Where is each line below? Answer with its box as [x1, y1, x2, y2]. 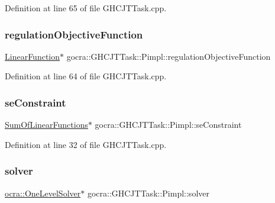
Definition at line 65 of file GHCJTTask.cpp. [5, 2, 167, 14]
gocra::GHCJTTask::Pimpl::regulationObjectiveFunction [66, 50, 271, 62]
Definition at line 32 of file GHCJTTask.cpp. [5, 138, 167, 150]
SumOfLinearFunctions [5, 118, 88, 131]
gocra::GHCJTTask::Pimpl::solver [87, 186, 209, 199]
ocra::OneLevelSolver [5, 186, 81, 199]
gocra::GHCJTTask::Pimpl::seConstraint [95, 118, 242, 131]
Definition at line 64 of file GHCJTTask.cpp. [5, 70, 167, 82]
